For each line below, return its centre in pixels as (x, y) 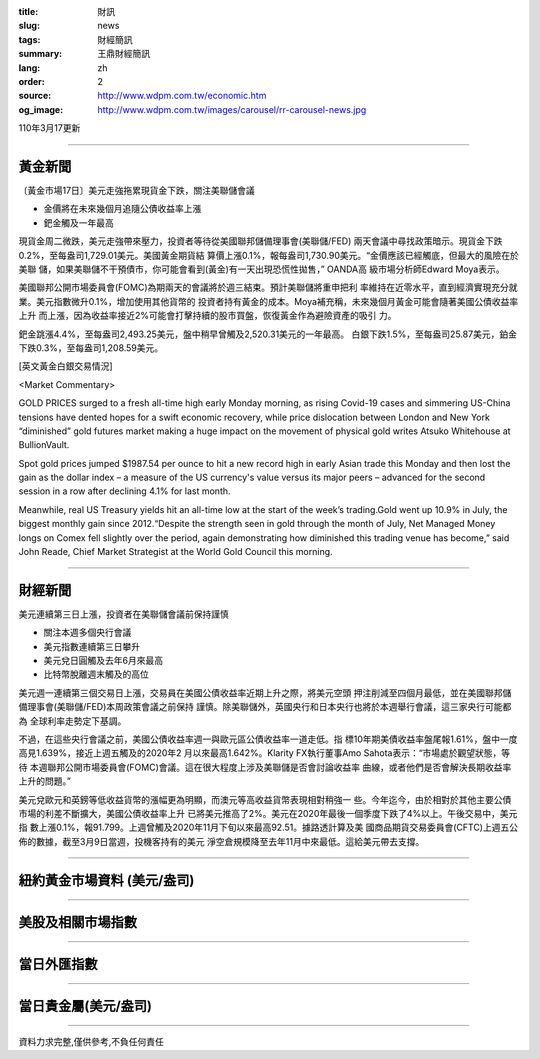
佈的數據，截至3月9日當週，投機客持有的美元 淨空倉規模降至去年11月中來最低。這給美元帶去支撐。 (221, 841)
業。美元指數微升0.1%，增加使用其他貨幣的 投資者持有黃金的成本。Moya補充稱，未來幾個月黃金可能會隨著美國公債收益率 (268, 301)
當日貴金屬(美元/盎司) (85, 1005)
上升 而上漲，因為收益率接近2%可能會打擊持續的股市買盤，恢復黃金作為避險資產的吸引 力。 (207, 316)
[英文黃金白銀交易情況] (66, 366)
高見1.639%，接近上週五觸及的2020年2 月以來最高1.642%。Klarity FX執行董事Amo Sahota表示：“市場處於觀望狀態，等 (264, 753)
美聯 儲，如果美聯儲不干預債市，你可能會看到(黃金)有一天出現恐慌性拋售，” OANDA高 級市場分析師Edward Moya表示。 (261, 269)
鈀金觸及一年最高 (78, 222)
